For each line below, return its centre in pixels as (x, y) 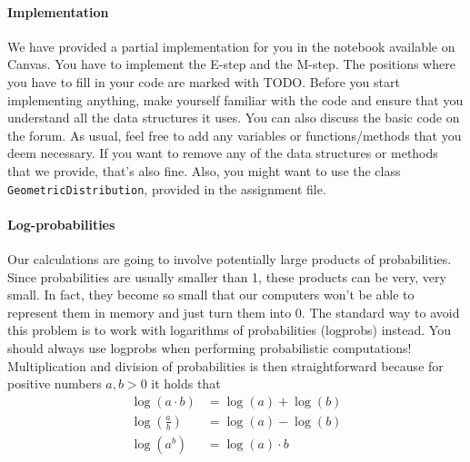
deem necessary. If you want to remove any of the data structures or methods (223, 153)
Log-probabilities (61, 224)
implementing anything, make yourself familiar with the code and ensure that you (235, 99)
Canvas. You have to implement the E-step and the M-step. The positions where (231, 64)
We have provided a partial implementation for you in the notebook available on (231, 46)
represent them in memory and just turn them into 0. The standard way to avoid (234, 312)
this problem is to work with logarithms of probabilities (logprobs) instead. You (229, 330)
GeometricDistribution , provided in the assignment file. (167, 188)
